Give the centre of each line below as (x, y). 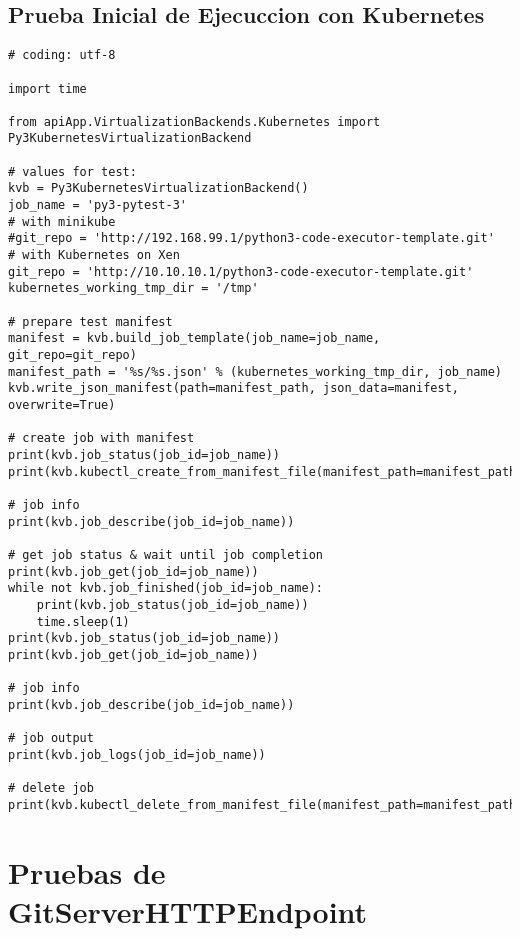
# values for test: (72, 171)
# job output (51, 738)
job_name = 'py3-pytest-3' (97, 205)
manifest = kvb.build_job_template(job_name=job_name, (194, 338)
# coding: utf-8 (62, 55)
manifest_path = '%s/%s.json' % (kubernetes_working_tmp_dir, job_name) (255, 371)
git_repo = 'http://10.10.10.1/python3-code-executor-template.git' (241, 271)
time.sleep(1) (83, 621)
